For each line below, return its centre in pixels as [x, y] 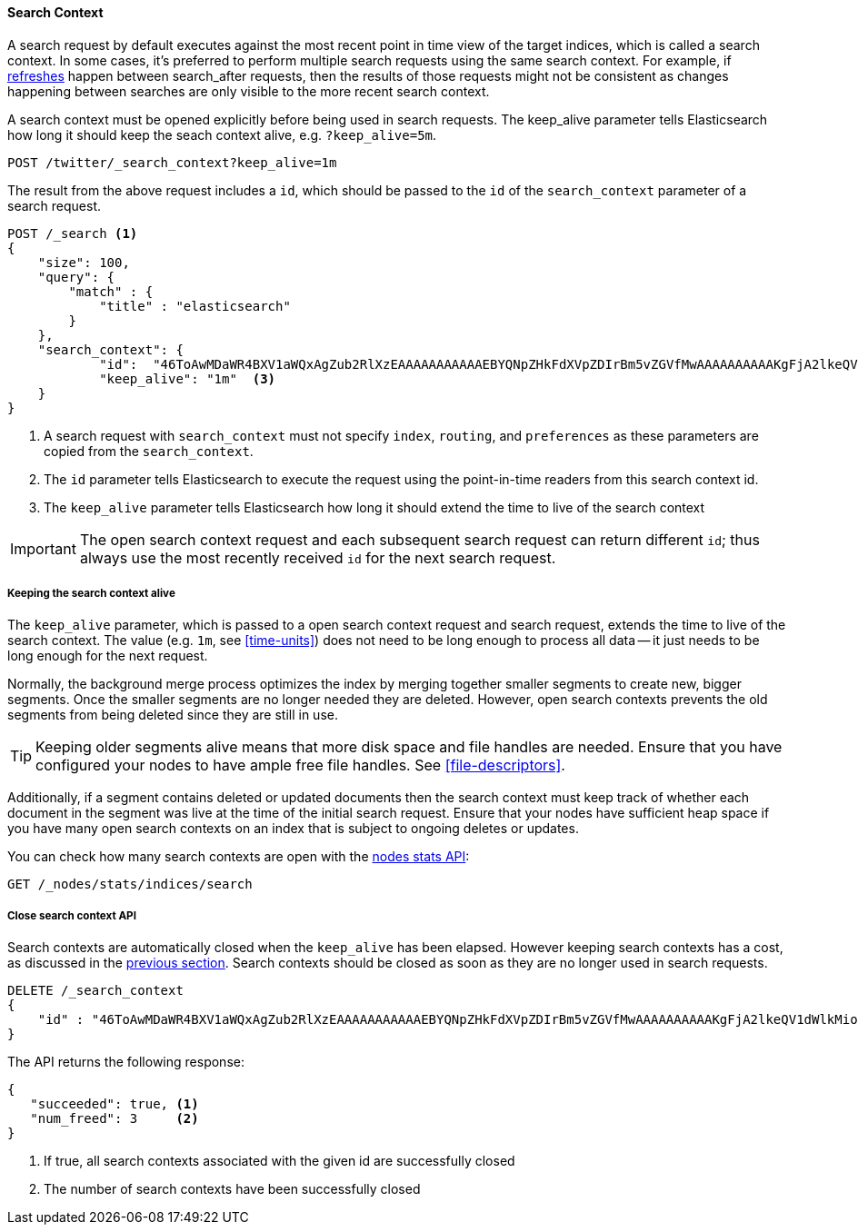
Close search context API [72, 915]
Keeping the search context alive [91, 593]
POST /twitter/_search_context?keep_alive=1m [172, 162]
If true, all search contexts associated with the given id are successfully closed [279, 1161]
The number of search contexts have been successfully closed [232, 1189]
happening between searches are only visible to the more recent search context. [249, 91]
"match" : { [111, 291]
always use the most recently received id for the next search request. [318, 557]
